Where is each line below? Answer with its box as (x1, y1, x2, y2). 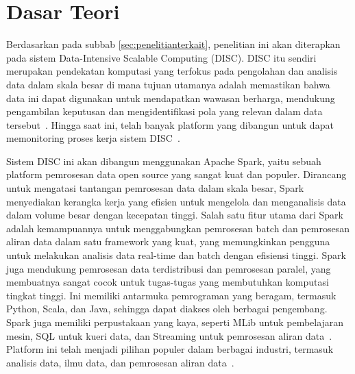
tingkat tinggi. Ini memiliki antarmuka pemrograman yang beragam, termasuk (6, 288, 336, 302)
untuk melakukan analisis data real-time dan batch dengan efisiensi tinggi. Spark (6, 248, 346, 262)
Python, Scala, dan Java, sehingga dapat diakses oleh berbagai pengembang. (6, 301, 328, 316)
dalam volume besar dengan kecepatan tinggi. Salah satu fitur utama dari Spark (6, 208, 343, 222)
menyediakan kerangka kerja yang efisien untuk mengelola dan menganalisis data (6, 194, 346, 208)
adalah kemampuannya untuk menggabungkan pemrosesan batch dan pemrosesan (6, 221, 350, 235)
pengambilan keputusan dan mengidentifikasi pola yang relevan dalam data (6, 104, 323, 119)
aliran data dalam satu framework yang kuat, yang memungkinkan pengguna (6, 234, 330, 249)
